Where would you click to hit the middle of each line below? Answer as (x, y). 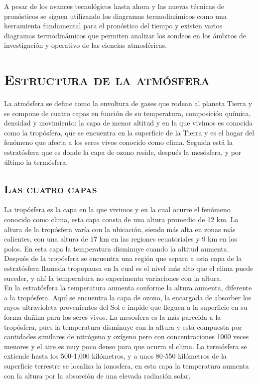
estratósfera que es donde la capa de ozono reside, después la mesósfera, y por (123, 152)
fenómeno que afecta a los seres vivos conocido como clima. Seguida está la (118, 142)
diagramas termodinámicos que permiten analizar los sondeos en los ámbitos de (125, 35)
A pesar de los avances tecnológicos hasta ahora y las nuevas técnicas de (114, 6)
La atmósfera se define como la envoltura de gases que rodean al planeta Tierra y (128, 103)
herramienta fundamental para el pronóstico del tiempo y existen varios (113, 26)
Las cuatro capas (51, 189)
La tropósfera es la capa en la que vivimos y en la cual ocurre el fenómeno (117, 209)
